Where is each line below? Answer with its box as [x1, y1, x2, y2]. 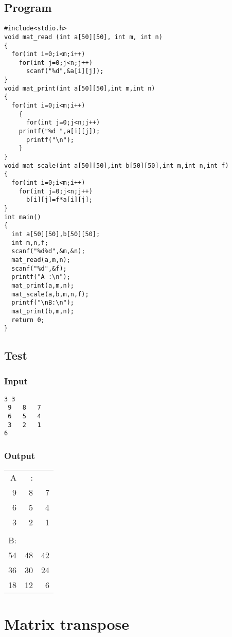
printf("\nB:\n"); [11, 299, 75, 307]
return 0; [11, 316, 45, 324]
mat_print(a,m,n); [11, 281, 75, 289]
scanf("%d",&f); [11, 264, 67, 272]
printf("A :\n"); [11, 273, 70, 281]
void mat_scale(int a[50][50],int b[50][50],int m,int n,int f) [4, 162, 229, 169]
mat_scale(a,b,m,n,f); [11, 290, 89, 298]
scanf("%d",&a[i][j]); [26, 67, 104, 75]
